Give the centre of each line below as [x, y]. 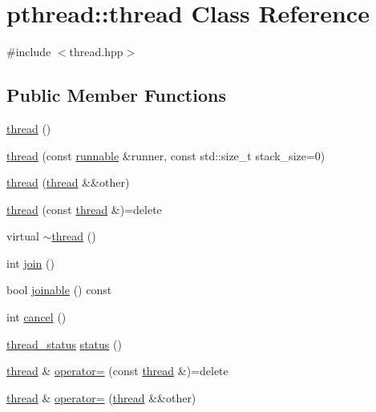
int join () [30, 263]
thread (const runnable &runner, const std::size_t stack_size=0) [166, 155]
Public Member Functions [116, 95]
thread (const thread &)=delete [84, 209]
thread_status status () [64, 343]
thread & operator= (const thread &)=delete [117, 371]
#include [29, 52]
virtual [23, 236]
